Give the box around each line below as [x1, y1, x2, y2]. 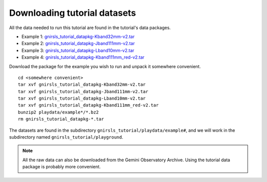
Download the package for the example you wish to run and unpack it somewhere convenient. [9, 63, 201, 69]
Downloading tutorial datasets [9, 7, 136, 18]
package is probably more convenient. [22, 164, 101, 170]
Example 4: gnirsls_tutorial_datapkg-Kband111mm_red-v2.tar [21, 54, 145, 60]
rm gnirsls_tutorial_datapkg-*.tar [18, 116, 104, 122]
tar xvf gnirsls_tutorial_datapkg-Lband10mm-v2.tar [18, 96, 146, 101]
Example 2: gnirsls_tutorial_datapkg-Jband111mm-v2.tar [21, 40, 135, 46]
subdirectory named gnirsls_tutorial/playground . [9, 134, 124, 140]
